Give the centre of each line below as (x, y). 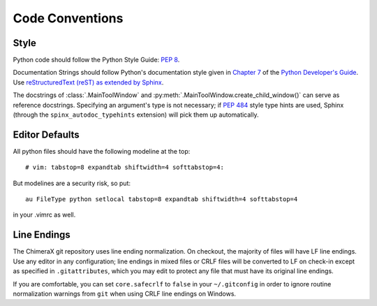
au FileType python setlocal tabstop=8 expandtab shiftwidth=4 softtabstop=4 (162, 199)
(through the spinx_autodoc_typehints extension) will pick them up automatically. (136, 115)
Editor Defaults (46, 134)
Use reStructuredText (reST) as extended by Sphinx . (88, 82)
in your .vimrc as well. (44, 215)
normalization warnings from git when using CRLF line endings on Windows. (125, 293)
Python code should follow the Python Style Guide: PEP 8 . (96, 60)
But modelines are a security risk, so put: (72, 183)
